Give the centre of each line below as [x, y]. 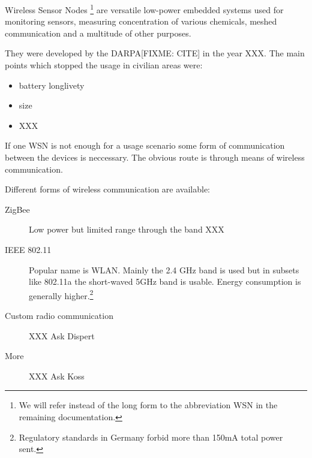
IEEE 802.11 [28, 249]
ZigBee [17, 209]
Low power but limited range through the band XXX [127, 229]
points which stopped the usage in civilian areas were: [104, 65]
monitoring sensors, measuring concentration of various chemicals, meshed [141, 21]
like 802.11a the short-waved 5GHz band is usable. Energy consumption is [165, 281]
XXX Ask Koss [57, 376]
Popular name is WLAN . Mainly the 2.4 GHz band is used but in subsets [164, 269]
